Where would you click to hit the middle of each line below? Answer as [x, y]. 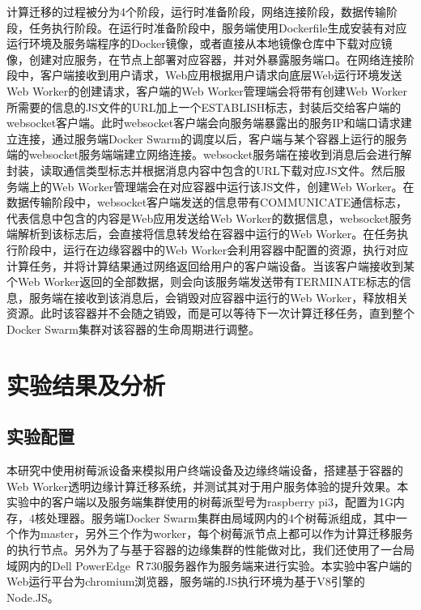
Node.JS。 [33, 597]
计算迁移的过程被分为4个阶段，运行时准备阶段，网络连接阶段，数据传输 [196, 11]
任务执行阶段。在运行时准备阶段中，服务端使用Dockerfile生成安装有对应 [218, 27]
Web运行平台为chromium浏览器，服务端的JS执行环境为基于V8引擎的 [186, 581]
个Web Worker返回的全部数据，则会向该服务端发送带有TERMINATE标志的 [203, 282]
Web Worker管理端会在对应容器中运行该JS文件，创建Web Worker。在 [233, 186]
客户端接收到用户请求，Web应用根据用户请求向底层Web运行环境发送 [221, 75]
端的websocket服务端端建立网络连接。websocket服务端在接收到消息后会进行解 [209, 154]
